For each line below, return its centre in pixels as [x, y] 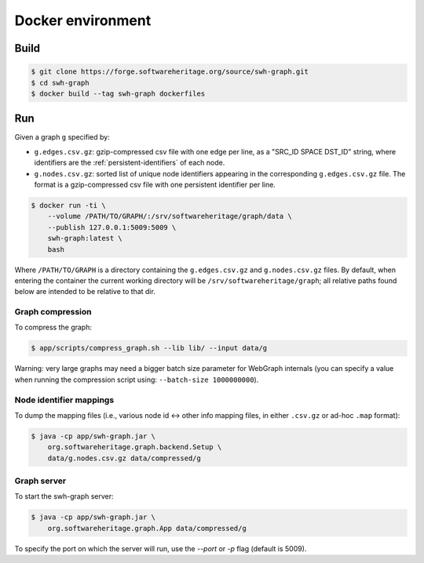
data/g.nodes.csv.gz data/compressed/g [124, 458]
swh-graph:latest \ [85, 238]
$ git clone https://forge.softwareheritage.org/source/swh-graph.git [170, 72]
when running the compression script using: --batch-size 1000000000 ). [137, 380]
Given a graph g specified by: [62, 137]
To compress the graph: [53, 327]
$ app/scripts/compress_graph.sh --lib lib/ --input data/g [149, 348]
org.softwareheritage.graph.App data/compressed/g [147, 528]
